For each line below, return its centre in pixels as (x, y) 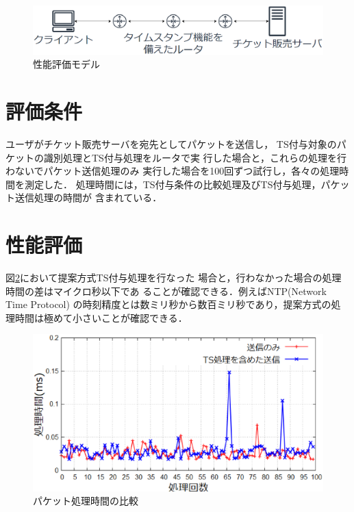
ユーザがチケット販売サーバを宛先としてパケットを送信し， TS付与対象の (171, 143)
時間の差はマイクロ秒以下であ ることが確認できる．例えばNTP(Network (166, 291)
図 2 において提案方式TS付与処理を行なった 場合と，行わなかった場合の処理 (174, 278)
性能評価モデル (66, 64)
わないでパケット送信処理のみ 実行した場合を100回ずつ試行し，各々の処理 (173, 171)
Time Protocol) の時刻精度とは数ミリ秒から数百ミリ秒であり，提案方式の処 (173, 304)
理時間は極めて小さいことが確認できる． (97, 317)
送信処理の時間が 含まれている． (88, 197)
